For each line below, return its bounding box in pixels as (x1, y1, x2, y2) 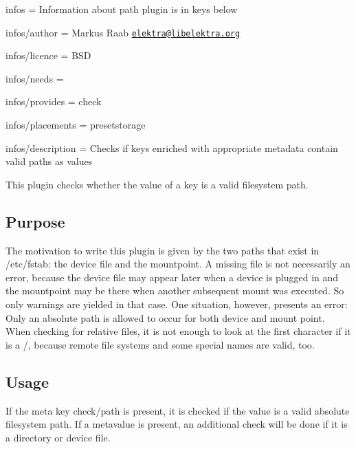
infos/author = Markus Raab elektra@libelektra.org (5, 25, 241, 39)
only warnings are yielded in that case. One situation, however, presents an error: (5, 296, 348, 311)
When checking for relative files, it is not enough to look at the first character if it (5, 324, 351, 338)
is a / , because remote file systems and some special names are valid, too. (5, 337, 315, 351)
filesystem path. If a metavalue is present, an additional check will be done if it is (5, 417, 348, 431)
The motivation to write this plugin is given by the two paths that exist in (5, 243, 320, 257)
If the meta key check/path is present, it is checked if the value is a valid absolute (5, 403, 350, 417)
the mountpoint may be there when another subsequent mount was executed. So (5, 283, 344, 298)
